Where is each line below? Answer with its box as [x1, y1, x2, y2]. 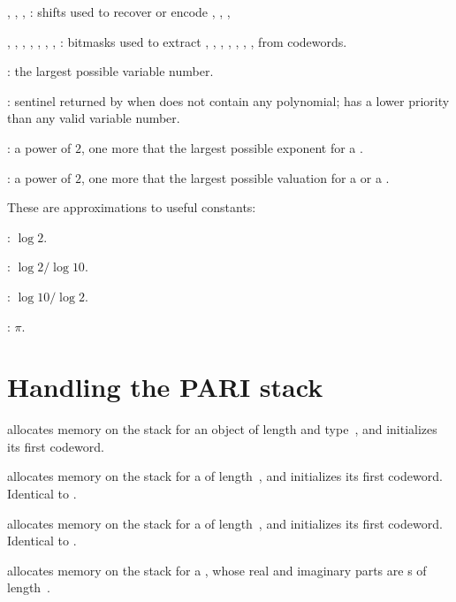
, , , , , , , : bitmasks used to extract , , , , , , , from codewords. [7, 32, 347, 50]
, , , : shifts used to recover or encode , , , [7, 3, 231, 20]
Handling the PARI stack [7, 369, 323, 405]
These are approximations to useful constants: [7, 198, 256, 217]
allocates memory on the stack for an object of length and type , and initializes [7, 420, 437, 438]
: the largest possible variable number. [7, 62, 214, 80]
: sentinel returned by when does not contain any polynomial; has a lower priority [7, 91, 450, 110]
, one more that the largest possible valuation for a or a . [81, 168, 390, 187]
